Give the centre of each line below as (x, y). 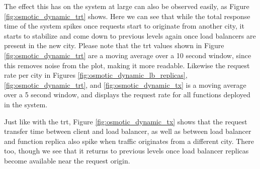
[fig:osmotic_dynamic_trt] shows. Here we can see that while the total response (127, 16)
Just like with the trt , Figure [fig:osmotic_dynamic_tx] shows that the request (126, 121)
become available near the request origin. (67, 160)
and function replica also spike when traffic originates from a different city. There (129, 141)
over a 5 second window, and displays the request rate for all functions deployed (127, 95)
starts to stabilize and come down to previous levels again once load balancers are (130, 35)
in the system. (26, 104)
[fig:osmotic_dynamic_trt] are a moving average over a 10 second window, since (128, 55)
